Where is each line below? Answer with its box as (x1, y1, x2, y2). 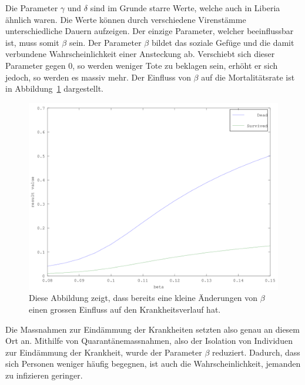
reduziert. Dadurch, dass (212, 346, 300, 358)
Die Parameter (5, 2, 58, 14)
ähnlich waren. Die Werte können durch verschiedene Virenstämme (5, 13, 246, 25)
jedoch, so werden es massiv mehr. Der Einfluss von (5, 71, 191, 83)
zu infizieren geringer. (5, 369, 83, 381)
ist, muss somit (5, 36, 59, 48)
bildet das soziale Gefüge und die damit (151, 36, 294, 48)
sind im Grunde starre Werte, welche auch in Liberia (90, 2, 280, 14)
